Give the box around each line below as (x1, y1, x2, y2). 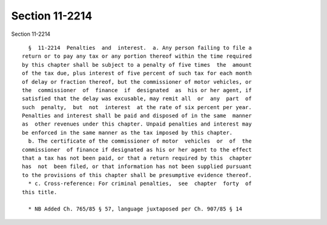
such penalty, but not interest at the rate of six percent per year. (22, 104, 252, 110)
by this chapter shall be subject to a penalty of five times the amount (22, 61, 252, 68)
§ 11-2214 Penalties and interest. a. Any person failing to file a (28, 44, 252, 51)
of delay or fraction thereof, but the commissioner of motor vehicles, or (22, 78, 252, 85)
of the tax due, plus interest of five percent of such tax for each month (22, 70, 252, 77)
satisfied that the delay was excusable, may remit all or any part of (22, 95, 252, 102)
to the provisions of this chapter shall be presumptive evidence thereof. (22, 172, 252, 178)
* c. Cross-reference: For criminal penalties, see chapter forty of (28, 180, 252, 187)
